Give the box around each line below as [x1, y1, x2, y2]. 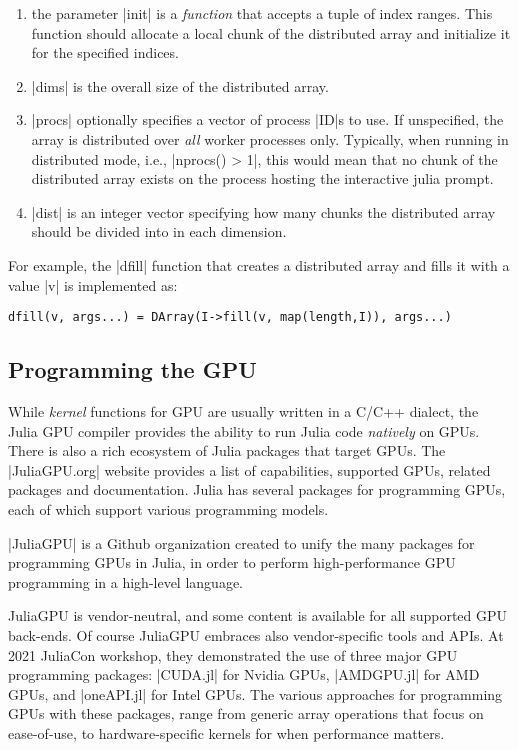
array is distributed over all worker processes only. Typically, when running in [31, 128, 509, 149]
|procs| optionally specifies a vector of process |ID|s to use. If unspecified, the [31, 109, 504, 130]
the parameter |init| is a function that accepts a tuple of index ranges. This [31, 3, 493, 23]
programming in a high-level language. [8, 571, 243, 592]
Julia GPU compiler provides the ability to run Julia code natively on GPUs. [8, 420, 480, 441]
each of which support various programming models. [8, 498, 329, 519]
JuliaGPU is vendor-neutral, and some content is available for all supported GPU [8, 605, 508, 626]
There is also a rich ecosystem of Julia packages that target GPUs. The [8, 440, 446, 461]
